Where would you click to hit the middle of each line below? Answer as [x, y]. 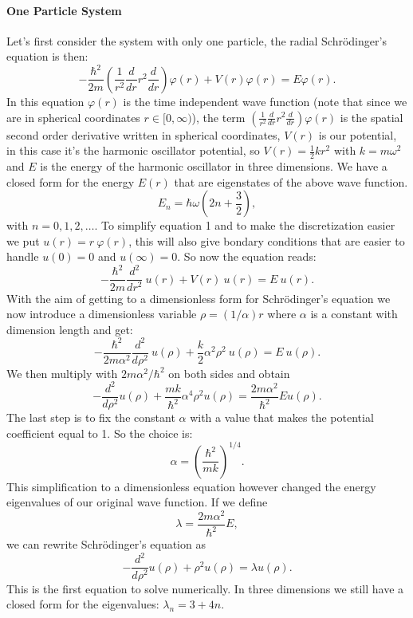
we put [23, 240]
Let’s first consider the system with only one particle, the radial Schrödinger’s [197, 40]
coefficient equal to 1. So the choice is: [100, 433]
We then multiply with [62, 373]
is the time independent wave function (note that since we [265, 101]
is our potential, [358, 134]
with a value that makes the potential [282, 417]
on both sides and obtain [229, 373]
